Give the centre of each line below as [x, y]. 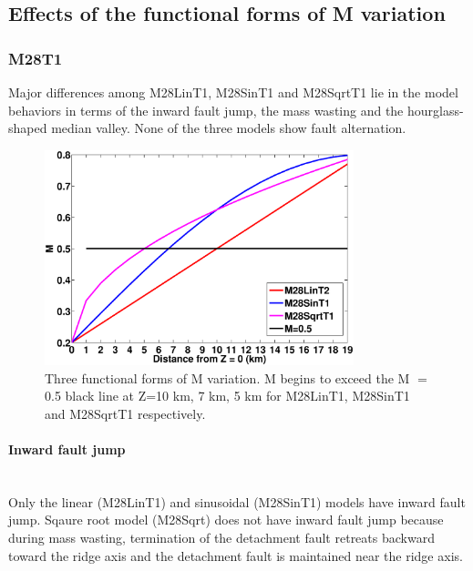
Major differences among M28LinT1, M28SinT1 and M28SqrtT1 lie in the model [233, 92]
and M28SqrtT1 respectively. [125, 413]
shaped [28, 128]
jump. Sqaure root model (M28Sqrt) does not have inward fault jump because [226, 520]
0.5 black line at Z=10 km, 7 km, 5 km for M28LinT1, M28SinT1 [227, 396]
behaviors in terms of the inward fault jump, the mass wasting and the [206, 110]
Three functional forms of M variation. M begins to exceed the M [227, 377]
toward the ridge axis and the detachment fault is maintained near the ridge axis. [236, 555]
